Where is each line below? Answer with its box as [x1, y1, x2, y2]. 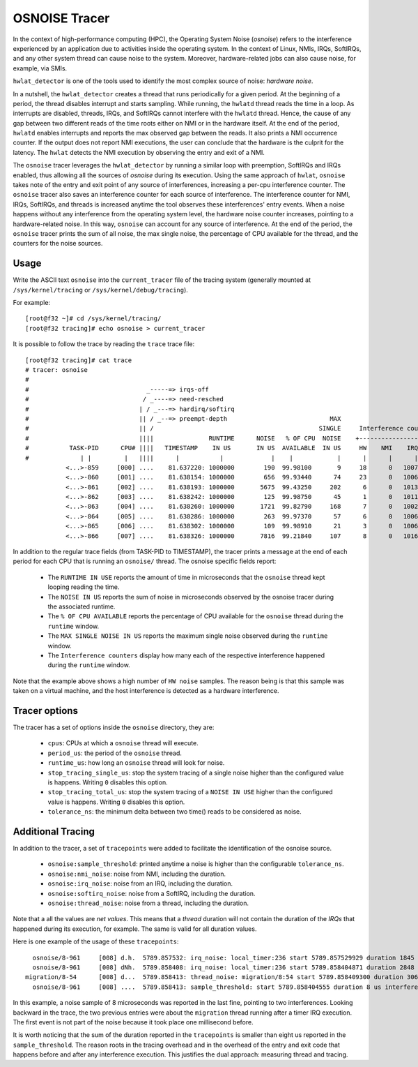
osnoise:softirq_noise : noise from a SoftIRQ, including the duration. [47, 889, 256, 897]
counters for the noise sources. [13, 239, 103, 248]
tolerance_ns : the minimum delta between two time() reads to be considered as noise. [47, 807, 302, 816]
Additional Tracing [13, 826, 95, 837]
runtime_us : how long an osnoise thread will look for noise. [47, 759, 225, 767]
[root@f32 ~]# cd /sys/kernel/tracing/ [25, 315, 162, 322]
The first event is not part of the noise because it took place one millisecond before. [13, 1017, 254, 1026]
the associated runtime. [47, 602, 116, 611]
